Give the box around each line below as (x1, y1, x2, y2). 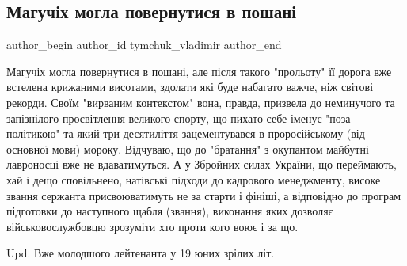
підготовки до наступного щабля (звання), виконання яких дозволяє (6, 203, 333, 219)
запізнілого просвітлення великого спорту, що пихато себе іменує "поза (6, 109, 351, 126)
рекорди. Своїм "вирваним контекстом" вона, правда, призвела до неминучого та (6, 93, 395, 110)
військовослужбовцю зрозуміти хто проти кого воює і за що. (6, 218, 299, 234)
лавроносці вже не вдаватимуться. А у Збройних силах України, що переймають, (6, 156, 397, 173)
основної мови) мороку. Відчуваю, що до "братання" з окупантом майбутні (6, 140, 369, 157)
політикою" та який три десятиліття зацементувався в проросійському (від (6, 125, 365, 142)
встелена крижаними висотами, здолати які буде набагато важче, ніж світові (6, 78, 374, 95)
